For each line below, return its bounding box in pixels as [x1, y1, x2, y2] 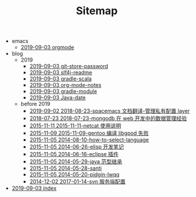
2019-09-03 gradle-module [29, 88, 97, 95]
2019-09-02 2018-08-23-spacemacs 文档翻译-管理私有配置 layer [29, 108, 190, 115]
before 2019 [20, 101, 50, 108]
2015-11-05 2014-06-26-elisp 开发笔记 [29, 143, 124, 150]
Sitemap [75, 4, 118, 18]
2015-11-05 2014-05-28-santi [29, 164, 102, 172]
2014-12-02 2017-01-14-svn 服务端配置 [29, 178, 126, 185]
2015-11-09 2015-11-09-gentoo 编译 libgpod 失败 [29, 130, 149, 137]
